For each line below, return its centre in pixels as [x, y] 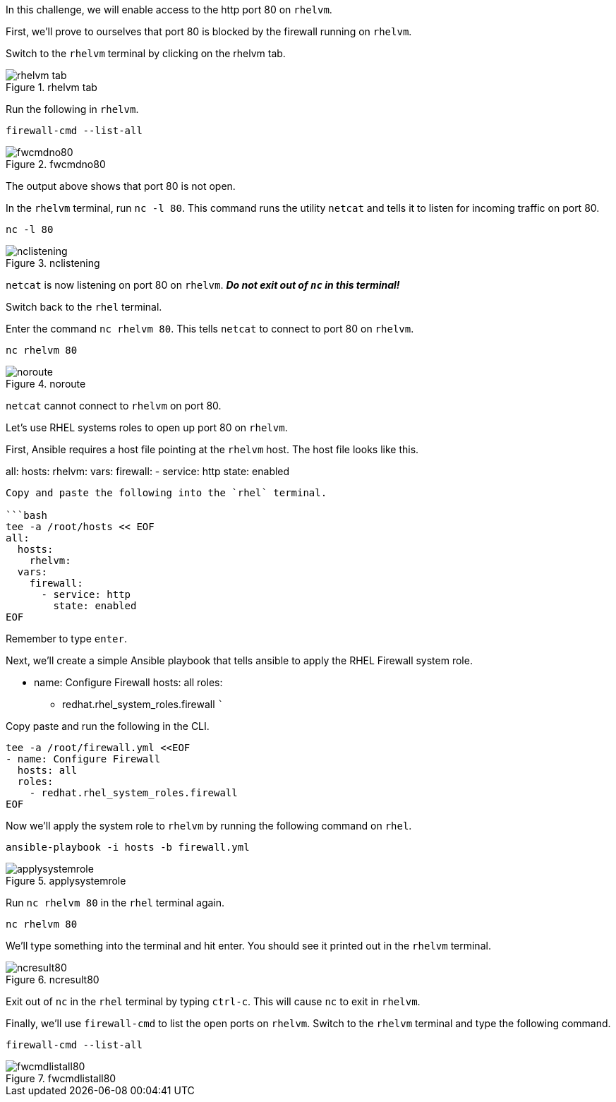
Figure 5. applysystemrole [66, 881]
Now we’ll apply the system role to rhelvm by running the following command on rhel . [209, 826]
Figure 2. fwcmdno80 [56, 164]
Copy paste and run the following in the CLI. [108, 726]
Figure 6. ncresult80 [53, 980]
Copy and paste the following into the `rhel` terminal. [167, 493]
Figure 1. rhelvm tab [52, 87]
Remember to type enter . [66, 639]
